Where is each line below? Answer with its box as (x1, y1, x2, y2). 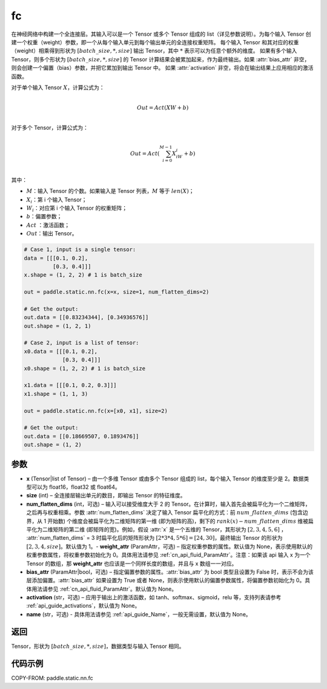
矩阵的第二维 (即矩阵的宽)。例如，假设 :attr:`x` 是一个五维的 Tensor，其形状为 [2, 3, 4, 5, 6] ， (52, 525, 287, 533)
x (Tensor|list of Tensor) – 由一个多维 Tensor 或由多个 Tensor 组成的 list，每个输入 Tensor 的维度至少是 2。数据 (26, 475, 304, 482)
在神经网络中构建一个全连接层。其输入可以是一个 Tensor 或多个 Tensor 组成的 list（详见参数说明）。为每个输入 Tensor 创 (11, 30, 311, 38)
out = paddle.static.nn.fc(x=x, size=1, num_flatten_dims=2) (24, 289, 210, 295)
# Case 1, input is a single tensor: (24, 246, 136, 253)
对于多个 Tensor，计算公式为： (11, 124, 89, 131)
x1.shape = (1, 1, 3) (24, 390, 88, 397)
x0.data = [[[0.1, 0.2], (24, 348, 98, 355)
